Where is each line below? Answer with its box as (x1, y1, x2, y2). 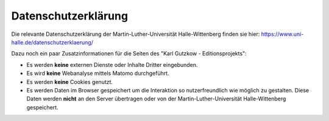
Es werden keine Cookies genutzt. (26, 78, 113, 85)
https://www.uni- (261, 30, 304, 38)
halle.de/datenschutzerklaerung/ (11, 38, 94, 46)
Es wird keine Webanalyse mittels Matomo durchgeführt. (26, 70, 170, 77)
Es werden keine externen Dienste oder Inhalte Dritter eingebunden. (26, 61, 198, 68)
